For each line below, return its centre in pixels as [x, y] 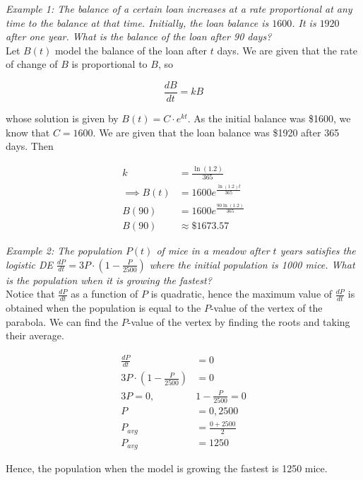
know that [28, 132]
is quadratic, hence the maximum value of [242, 294]
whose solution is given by [62, 118]
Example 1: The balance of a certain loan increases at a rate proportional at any [179, 8]
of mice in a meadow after [213, 250]
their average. [35, 335]
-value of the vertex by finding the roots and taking [239, 321]
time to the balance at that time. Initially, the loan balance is [137, 22]
